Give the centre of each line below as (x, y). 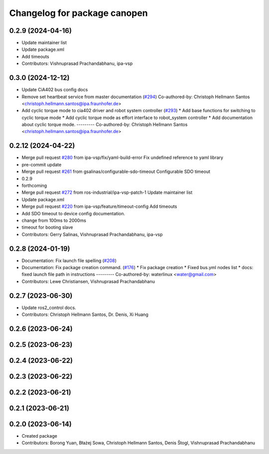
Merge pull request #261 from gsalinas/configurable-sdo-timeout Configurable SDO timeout (116, 171)
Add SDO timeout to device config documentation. (73, 213)
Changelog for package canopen (78, 13)
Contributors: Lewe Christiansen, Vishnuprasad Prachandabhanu (88, 281)
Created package (39, 436)
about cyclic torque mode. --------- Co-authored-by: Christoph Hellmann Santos (105, 125)
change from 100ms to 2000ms (54, 220)
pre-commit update (42, 164)
